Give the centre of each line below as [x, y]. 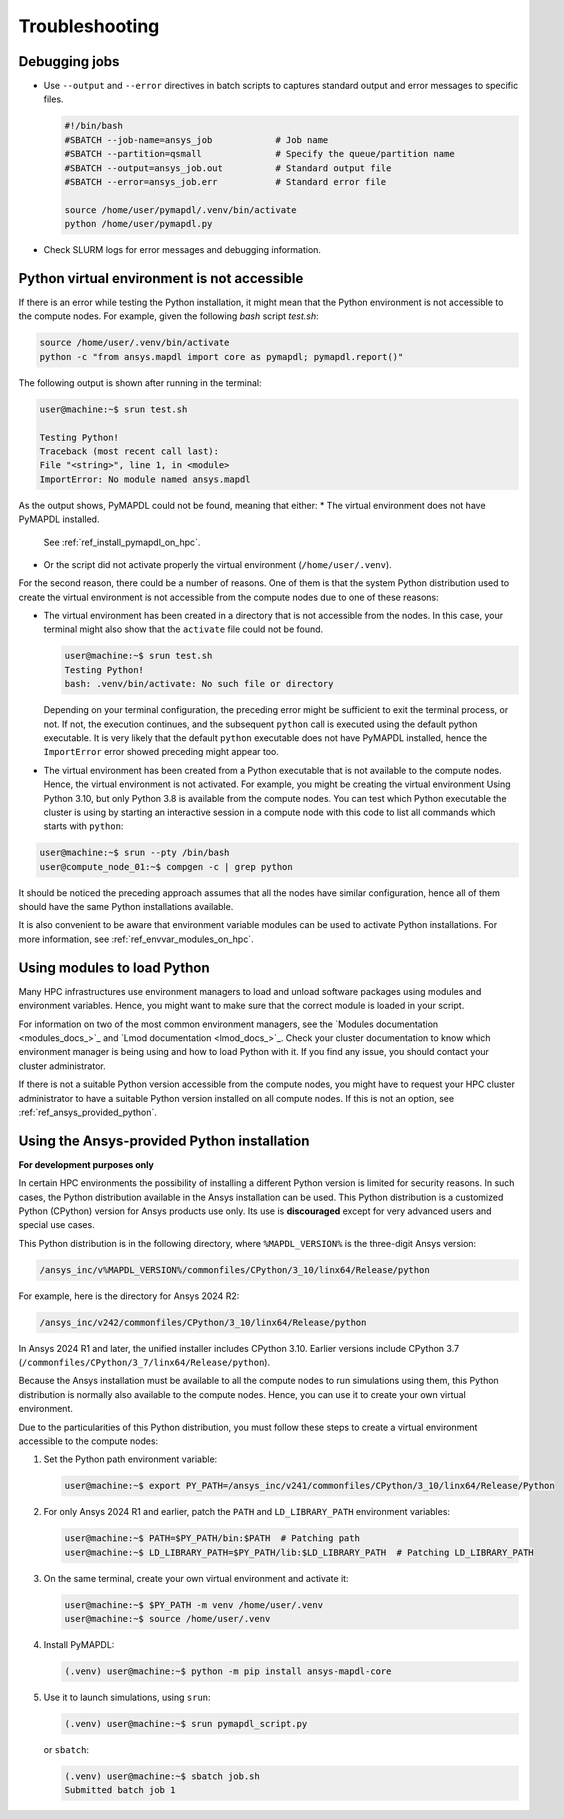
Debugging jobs [69, 61]
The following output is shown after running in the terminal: [140, 382]
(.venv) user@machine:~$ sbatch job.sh [162, 1776]
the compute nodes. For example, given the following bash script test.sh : [168, 316]
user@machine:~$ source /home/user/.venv [167, 1619]
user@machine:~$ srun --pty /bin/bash [134, 853]
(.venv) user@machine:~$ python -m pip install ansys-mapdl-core [228, 1671]
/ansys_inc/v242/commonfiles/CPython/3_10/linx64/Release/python [203, 1322]
